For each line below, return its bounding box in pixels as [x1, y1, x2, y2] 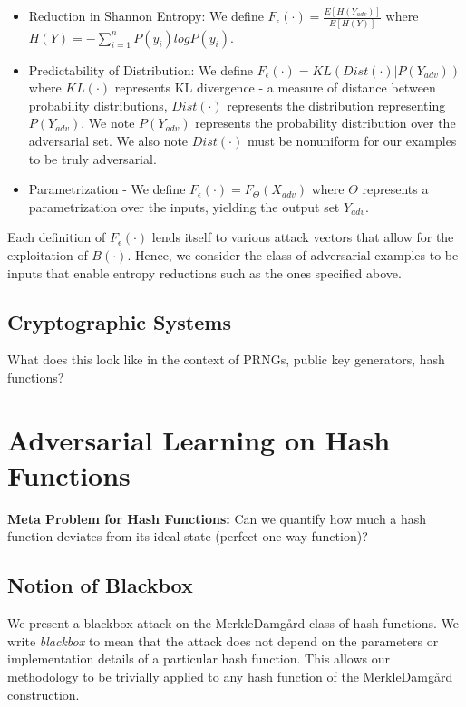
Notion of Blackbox [7, 571, 193, 599]
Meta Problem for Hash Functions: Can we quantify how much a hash [7, 508, 427, 528]
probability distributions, [28, 95, 168, 114]
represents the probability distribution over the [195, 113, 456, 132]
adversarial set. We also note [28, 131, 189, 150]
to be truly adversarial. [28, 149, 157, 168]
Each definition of [7, 228, 106, 247]
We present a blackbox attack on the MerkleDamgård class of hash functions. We [7, 614, 460, 633]
